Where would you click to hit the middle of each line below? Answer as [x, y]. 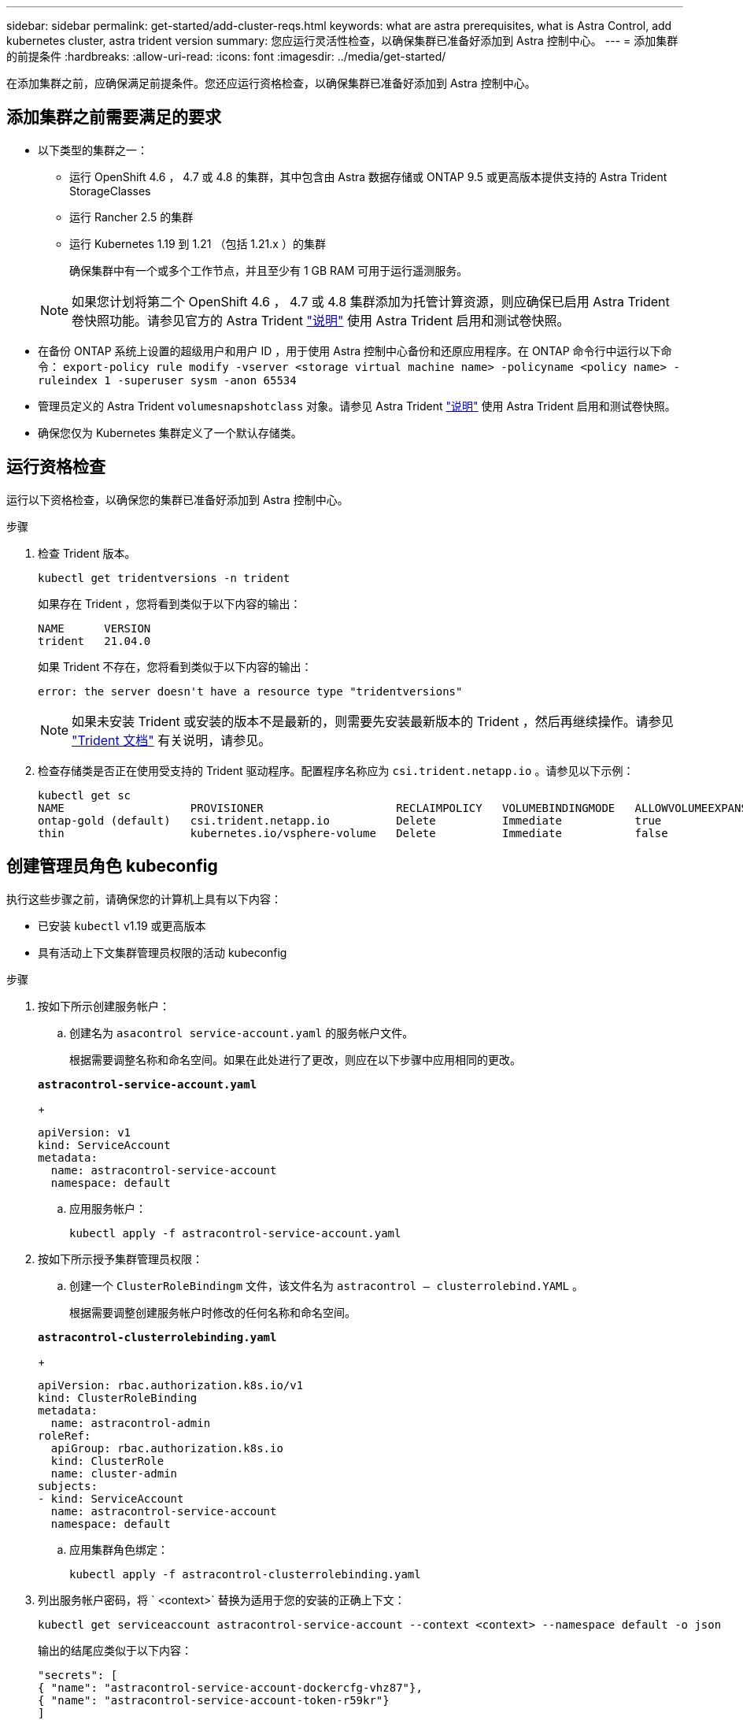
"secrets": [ [78, 1675]
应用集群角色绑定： [119, 1549]
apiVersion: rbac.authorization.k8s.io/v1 [171, 1385]
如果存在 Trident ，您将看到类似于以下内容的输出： [170, 603]
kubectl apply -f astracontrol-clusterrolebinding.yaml [245, 1574]
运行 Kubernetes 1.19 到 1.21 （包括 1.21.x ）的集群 [198, 243]
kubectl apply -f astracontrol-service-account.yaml [235, 1233]
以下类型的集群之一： [93, 150]
